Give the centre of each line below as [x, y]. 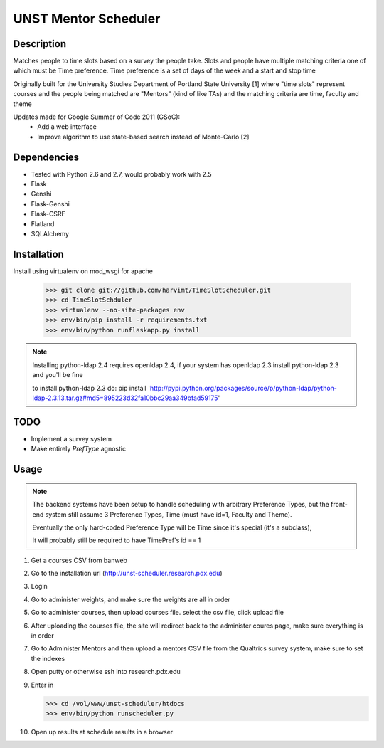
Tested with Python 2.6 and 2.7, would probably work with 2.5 [121, 174]
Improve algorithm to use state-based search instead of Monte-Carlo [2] [143, 137]
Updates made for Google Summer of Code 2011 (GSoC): [97, 117]
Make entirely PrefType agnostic [79, 449]
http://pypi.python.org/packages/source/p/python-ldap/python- [244, 388]
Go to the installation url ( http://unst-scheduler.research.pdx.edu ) [127, 574]
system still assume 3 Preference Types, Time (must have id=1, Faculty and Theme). [169, 514]
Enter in [42, 685]
